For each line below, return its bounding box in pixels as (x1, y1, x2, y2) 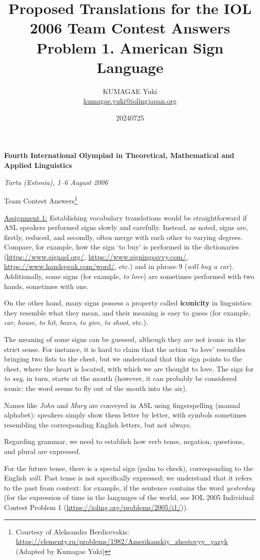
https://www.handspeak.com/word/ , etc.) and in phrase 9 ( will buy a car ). (4, 261, 234, 271)
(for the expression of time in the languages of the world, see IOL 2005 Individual (4, 492, 254, 502)
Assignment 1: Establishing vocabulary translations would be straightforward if (4, 212, 247, 222)
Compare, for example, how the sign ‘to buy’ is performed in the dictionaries (4, 241, 239, 252)
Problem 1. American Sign (36, 37, 223, 57)
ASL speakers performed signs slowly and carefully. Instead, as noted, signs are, (4, 222, 248, 232)
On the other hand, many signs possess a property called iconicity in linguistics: (4, 297, 252, 308)
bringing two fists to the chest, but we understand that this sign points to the (4, 353, 242, 364)
